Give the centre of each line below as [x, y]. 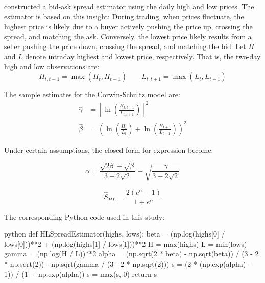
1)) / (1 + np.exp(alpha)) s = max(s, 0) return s [80, 274]
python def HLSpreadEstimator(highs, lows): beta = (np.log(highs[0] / [115, 234]
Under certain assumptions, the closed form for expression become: [109, 149]
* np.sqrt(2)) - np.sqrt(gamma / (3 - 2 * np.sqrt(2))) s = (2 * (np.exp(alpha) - [127, 264]
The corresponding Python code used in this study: [85, 216]
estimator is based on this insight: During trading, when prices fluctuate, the [124, 16]
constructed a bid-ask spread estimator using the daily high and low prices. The [129, 6]
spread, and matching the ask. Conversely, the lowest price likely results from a [128, 36]
